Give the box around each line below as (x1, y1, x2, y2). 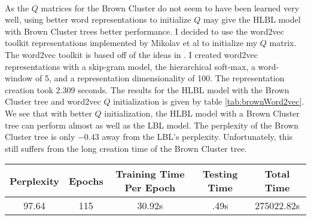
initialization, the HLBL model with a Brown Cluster (104, 106, 300, 119)
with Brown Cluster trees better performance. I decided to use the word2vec (5, 25, 284, 37)
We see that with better (5, 106, 92, 119)
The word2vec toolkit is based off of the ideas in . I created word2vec (5, 48, 258, 60)
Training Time (115, 167, 185, 181)
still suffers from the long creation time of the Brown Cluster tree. (5, 142, 247, 154)
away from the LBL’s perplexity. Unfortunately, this (102, 130, 293, 143)
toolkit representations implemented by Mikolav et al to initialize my (5, 36, 258, 49)
